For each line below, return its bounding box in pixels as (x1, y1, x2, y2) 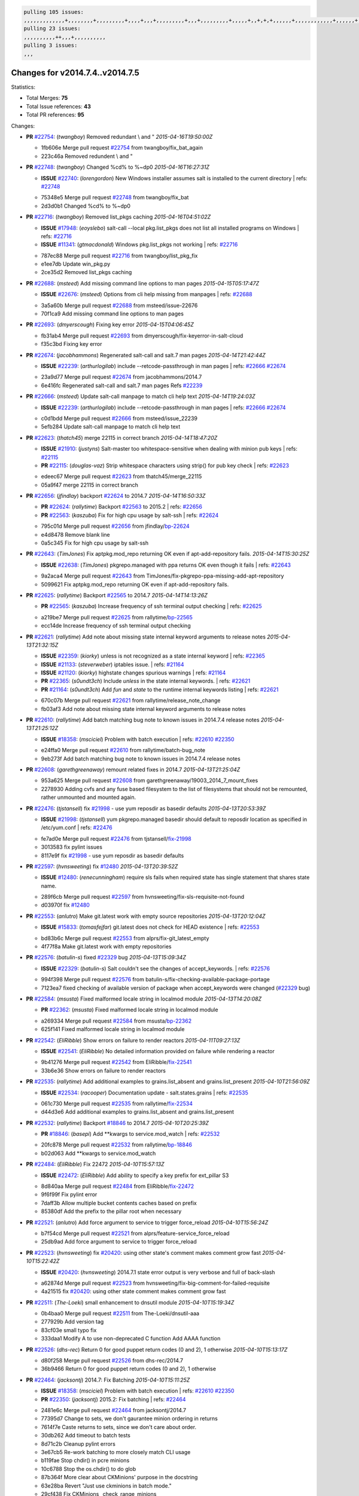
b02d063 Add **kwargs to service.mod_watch (41, 1150, 156, 1157)
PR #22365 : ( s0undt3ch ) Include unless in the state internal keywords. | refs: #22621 (41, 677, 251, 685)
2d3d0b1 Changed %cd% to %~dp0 (41, 202, 131, 209)
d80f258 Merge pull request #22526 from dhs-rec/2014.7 (41, 1357, 184, 1364)
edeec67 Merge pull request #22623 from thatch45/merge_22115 (41, 473, 202, 480)
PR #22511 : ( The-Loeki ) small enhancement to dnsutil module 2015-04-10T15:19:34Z (26, 1299, 235, 1306)
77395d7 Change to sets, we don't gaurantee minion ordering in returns (41, 1415, 218, 1422)
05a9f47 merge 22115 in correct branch (41, 481, 139, 488)
